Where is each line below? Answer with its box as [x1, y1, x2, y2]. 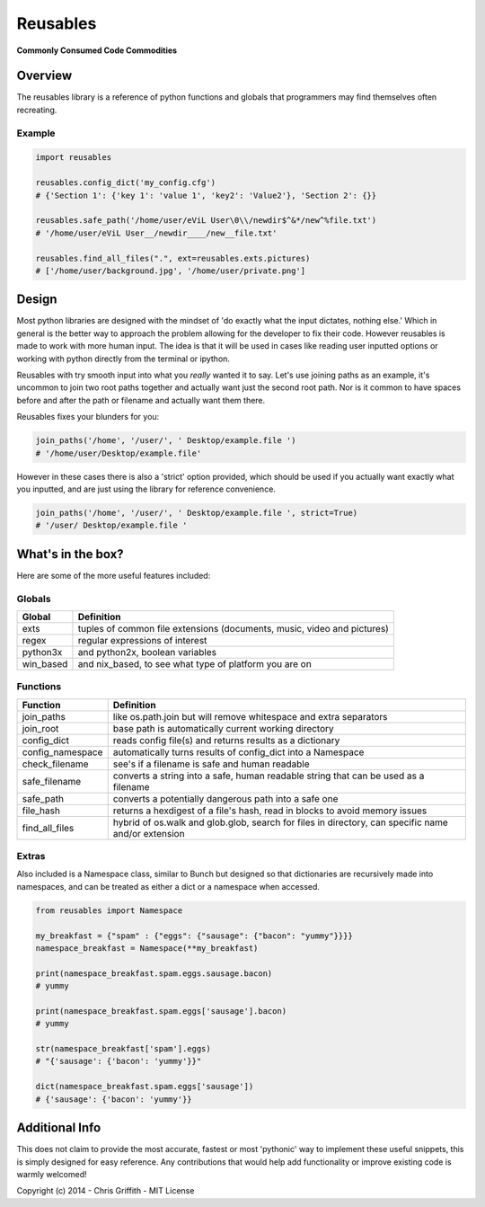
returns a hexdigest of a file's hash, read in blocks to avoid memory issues [112, 804, 428, 817]
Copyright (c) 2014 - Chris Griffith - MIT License [16, 1185, 195, 1196]
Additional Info [16, 1120, 101, 1136]
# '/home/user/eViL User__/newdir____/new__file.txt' [35, 227, 278, 238]
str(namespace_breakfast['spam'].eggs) [35, 1043, 211, 1054]
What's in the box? [16, 546, 125, 562]
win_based [22, 657, 68, 670]
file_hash [22, 804, 60, 817]
